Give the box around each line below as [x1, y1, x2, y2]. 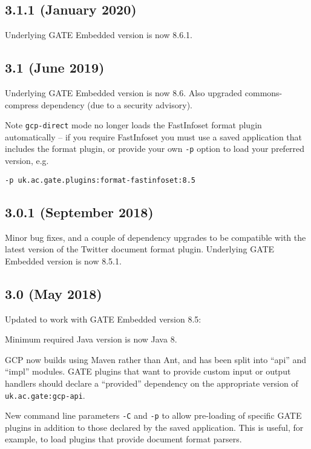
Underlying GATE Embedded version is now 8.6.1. [5, 28, 192, 41]
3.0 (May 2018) [5, 284, 102, 303]
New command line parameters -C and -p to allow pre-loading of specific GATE [5, 409, 302, 422]
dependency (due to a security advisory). [41, 98, 192, 111]
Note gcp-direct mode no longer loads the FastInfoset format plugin [5, 119, 262, 131]
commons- [244, 87, 283, 99]
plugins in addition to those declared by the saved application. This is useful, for [5, 421, 304, 433]
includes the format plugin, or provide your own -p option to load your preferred [5, 142, 305, 155]
